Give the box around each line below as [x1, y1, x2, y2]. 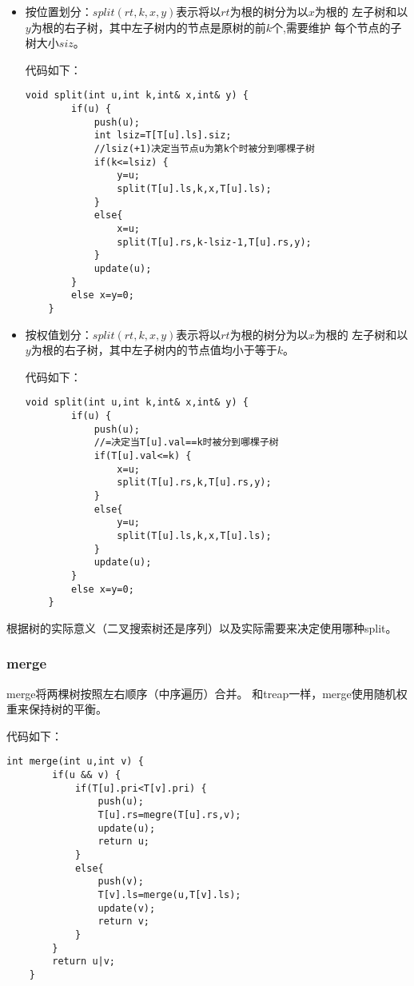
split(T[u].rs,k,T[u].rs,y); [117, 477, 272, 489]
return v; [98, 916, 149, 928]
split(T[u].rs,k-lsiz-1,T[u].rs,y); [117, 236, 312, 248]
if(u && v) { [52, 769, 121, 781]
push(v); [98, 876, 144, 888]
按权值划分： [25, 325, 93, 342]
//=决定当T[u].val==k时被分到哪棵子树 [94, 437, 279, 449]
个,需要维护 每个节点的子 [271, 18, 402, 35]
